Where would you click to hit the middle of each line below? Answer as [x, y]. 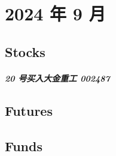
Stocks [25, 51]
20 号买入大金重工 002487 [57, 78]
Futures [29, 110]
